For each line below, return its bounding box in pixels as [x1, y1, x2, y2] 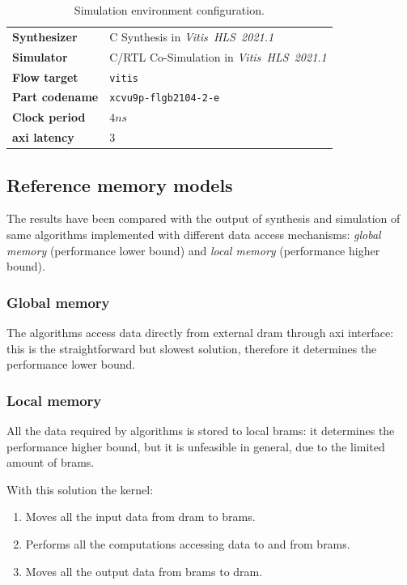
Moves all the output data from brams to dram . [25, 562, 263, 579]
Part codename [12, 88, 99, 105]
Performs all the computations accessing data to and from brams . [25, 536, 350, 553]
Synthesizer [12, 28, 78, 45]
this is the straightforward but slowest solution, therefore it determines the [6, 339, 377, 357]
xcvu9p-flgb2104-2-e [109, 92, 220, 105]
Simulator [12, 48, 68, 65]
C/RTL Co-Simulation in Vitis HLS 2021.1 [109, 48, 327, 65]
